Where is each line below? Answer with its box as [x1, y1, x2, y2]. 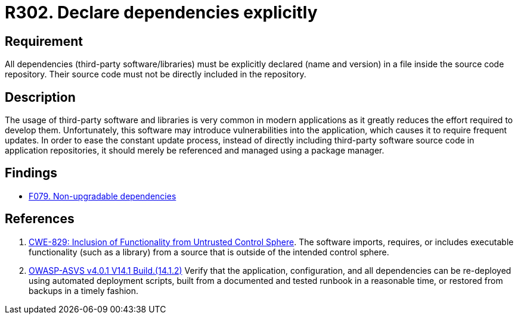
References [5, 211, 75, 227]
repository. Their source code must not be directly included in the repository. [5, 69, 306, 80]
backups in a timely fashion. [29, 285, 139, 296]
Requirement [5, 33, 83, 49]
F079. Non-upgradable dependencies [29, 190, 176, 201]
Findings [5, 165, 58, 181]
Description [5, 89, 76, 105]
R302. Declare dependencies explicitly [5, 2, 318, 23]
